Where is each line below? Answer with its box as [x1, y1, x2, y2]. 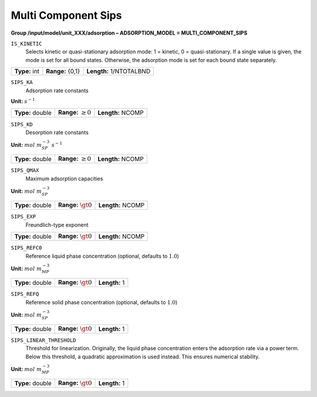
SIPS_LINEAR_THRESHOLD [11, 337, 76, 344]
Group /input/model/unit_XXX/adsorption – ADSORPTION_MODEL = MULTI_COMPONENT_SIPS [11, 29, 248, 36]
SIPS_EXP [11, 213, 36, 220]
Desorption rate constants [25, 129, 89, 136]
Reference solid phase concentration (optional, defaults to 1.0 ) [25, 298, 178, 305]
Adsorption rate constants [25, 87, 89, 94]
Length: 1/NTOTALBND [86, 68, 151, 76]
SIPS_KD [11, 121, 33, 127]
